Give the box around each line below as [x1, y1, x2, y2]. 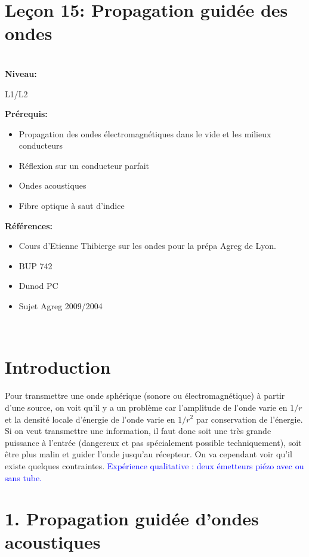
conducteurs [18, 139, 63, 152]
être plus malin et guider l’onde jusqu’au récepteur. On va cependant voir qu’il [5, 448, 292, 460]
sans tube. [5, 471, 42, 484]
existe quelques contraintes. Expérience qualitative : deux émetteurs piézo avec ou [5, 459, 304, 472]
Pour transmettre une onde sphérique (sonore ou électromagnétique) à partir [5, 389, 285, 402]
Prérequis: [5, 107, 48, 120]
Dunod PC [18, 279, 58, 292]
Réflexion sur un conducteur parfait [18, 159, 149, 171]
